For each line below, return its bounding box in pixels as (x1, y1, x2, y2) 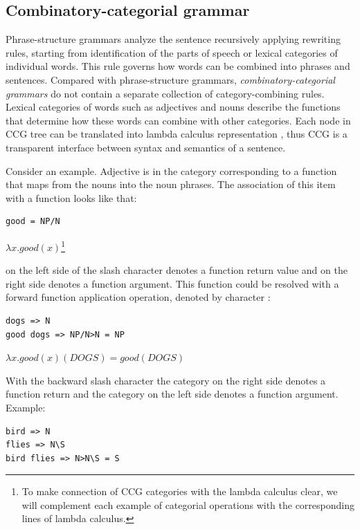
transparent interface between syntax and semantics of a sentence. (6, 140, 286, 154)
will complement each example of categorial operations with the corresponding (21, 497, 354, 512)
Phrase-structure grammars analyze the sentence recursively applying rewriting (6, 32, 341, 46)
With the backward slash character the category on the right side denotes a (6, 373, 326, 387)
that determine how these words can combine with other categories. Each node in (6, 113, 351, 127)
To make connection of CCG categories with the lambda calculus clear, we (21, 484, 338, 499)
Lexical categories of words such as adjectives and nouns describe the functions (6, 100, 341, 114)
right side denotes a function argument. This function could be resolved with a (6, 276, 339, 290)
